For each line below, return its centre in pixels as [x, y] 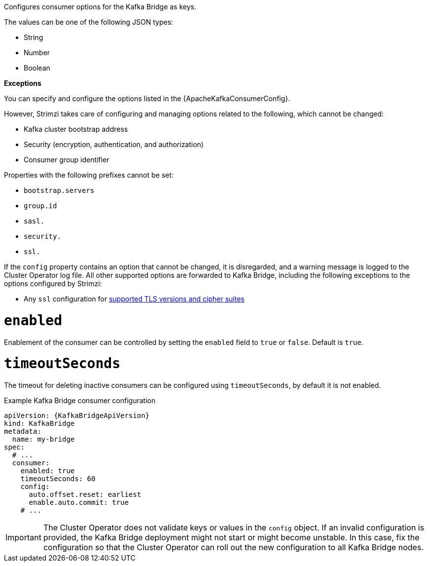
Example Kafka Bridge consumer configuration [80, 400]
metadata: [23, 431]
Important [23, 537]
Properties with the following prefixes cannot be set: [89, 175]
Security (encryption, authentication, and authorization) [114, 144]
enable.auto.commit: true [79, 502]
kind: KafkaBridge [39, 423]
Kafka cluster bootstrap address [76, 129]
